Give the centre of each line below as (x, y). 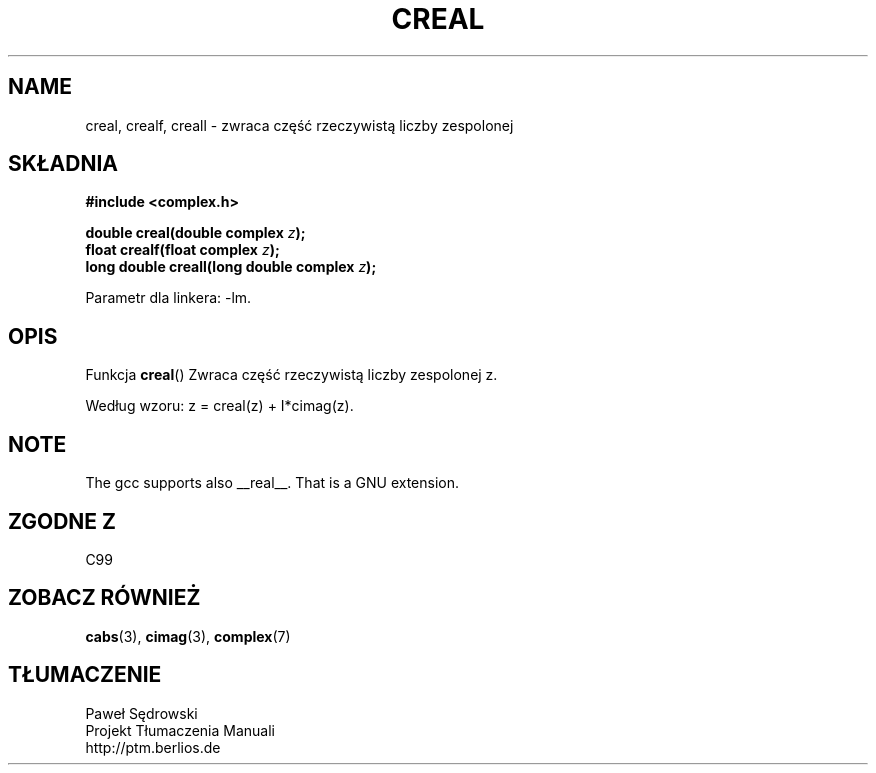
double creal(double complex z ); (195, 233)
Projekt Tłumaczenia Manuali (180, 730)
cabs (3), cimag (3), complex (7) (188, 636)
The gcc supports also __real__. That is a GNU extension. (272, 483)
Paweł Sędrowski (141, 713)
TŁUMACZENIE (85, 675)
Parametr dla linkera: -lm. (168, 298)
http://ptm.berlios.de (153, 747)
